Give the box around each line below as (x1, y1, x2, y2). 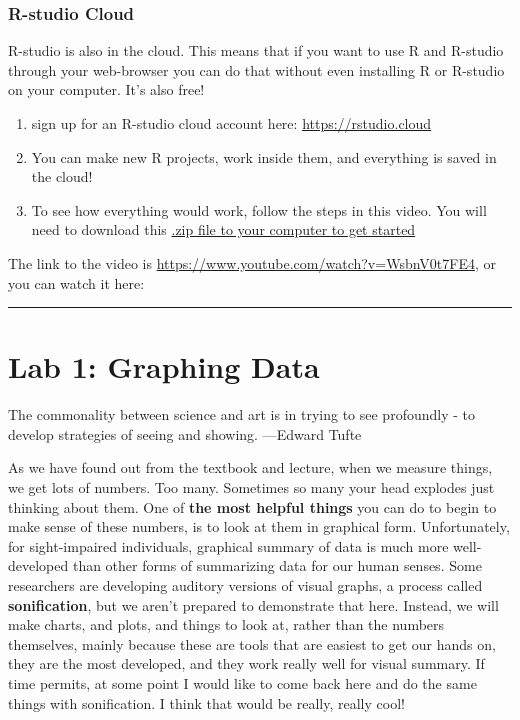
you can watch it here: (8, 272, 145, 293)
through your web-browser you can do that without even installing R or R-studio (8, 59, 505, 80)
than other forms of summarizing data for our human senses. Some (72, 555, 482, 576)
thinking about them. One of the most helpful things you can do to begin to (8, 496, 497, 517)
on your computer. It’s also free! (8, 79, 205, 100)
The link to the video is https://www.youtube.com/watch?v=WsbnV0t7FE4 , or (8, 252, 496, 273)
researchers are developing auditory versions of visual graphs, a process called (8, 575, 483, 596)
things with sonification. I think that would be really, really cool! (8, 692, 405, 713)
